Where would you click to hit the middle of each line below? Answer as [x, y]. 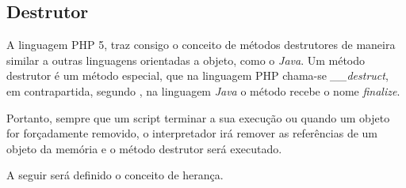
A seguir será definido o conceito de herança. [115, 175]
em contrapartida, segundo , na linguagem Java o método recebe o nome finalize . [203, 90]
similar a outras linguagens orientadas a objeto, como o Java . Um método [186, 60]
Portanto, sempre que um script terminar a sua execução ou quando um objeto [198, 117]
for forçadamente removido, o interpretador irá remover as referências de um [192, 133]
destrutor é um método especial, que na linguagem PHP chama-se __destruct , [197, 75]
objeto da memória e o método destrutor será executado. [144, 148]
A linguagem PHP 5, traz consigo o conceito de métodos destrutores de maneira [201, 45]
